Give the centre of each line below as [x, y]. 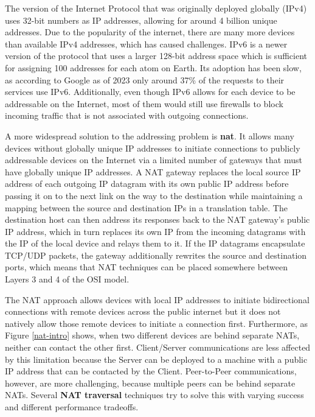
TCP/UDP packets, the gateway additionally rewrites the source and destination [156, 255]
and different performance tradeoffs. [72, 407]
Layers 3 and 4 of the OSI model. [67, 279]
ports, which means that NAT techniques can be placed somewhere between [147, 267]
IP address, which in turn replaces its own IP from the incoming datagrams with [155, 231]
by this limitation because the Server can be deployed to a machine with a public [156, 359]
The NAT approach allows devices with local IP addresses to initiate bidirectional [157, 299]
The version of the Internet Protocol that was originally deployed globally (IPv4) [156, 8]
